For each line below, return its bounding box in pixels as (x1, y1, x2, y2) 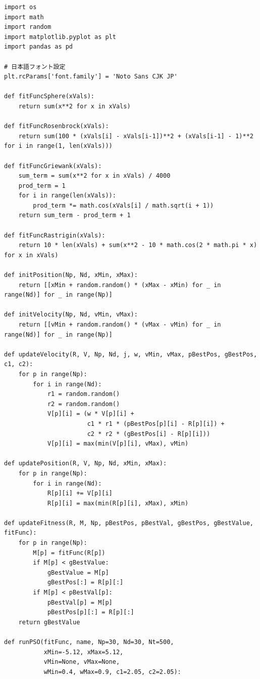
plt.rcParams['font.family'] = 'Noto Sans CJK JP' (4, 73, 178, 81)
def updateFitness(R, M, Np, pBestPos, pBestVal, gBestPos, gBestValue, (4, 519, 253, 527)
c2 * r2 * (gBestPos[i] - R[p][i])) (87, 430, 211, 437)
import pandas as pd (4, 43, 73, 51)
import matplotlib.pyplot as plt (4, 33, 116, 41)
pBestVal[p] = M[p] (47, 598, 113, 606)
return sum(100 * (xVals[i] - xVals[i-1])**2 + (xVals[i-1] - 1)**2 (18, 132, 253, 140)
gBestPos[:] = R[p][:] (47, 579, 124, 586)
